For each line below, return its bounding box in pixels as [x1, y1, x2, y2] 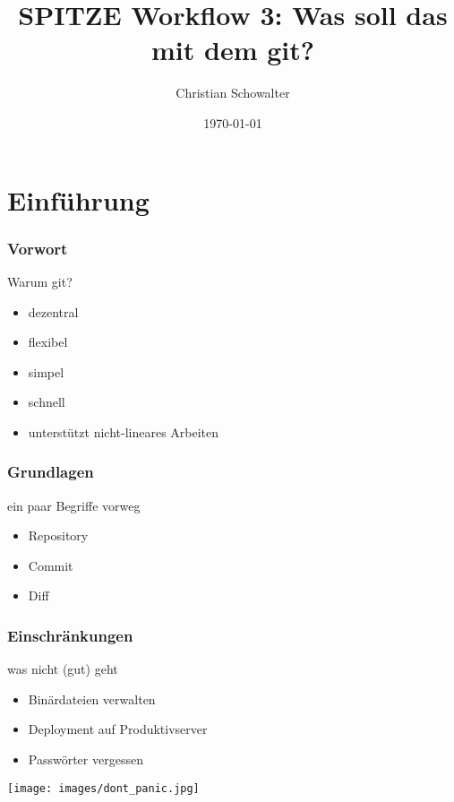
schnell [28, 392, 65, 411]
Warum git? [7, 272, 73, 290]
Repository [28, 526, 89, 545]
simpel [28, 362, 64, 381]
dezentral [28, 302, 79, 321]
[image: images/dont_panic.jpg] [7, 781, 200, 795]
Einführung [7, 181, 150, 218]
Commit [28, 556, 73, 574]
